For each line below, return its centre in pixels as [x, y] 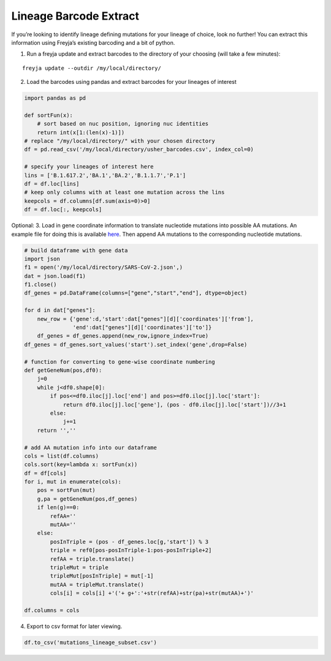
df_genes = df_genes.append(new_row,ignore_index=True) [123, 336]
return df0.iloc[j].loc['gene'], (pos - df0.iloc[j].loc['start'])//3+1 [174, 405]
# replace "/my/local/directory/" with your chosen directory [120, 141]
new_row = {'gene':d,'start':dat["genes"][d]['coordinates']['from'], [146, 319]
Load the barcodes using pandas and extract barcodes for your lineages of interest [132, 82]
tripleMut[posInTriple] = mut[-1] [102, 576]
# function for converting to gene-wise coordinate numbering [120, 362]
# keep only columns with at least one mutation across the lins [124, 192]
